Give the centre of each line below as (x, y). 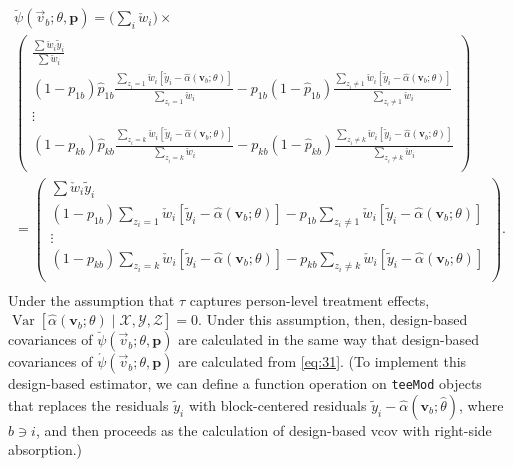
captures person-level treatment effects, (309, 299)
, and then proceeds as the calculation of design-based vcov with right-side (263, 429)
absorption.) (45, 449)
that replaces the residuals (88, 404)
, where (481, 404)
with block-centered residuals (277, 404)
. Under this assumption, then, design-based (333, 319)
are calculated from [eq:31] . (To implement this (322, 361)
